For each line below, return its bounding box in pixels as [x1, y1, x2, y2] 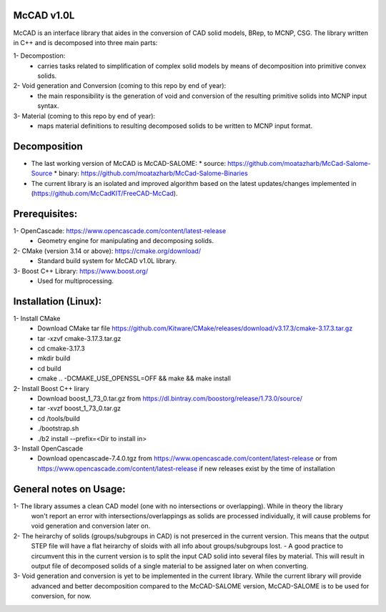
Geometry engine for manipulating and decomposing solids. [37, 237, 214, 245]
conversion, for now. [31, 592, 92, 601]
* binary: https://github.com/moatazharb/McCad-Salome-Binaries [54, 169, 248, 178]
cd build [37, 364, 61, 372]
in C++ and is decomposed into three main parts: [13, 38, 158, 46]
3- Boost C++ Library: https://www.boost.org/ [13, 267, 149, 275]
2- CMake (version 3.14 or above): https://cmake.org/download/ [13, 247, 202, 255]
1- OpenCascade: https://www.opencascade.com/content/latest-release [13, 227, 227, 235]
